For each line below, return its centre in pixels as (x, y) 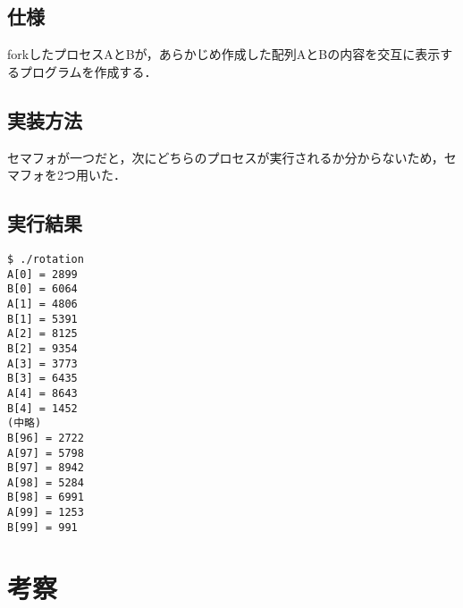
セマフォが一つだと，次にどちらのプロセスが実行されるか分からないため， (226, 157)
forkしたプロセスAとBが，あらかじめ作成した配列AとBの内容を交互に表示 (224, 54)
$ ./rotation (46, 259)
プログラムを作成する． (88, 71)
